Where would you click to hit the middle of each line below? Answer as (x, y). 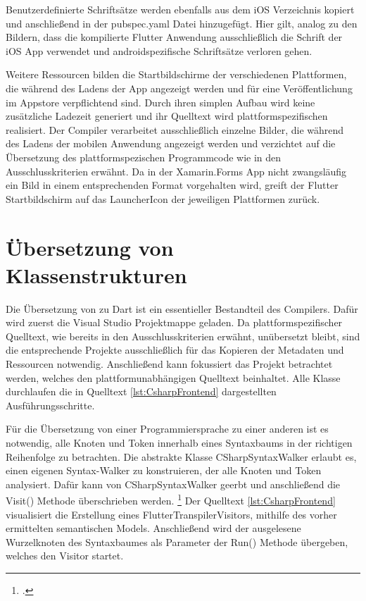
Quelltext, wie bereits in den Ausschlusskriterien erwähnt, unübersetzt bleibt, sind (183, 336)
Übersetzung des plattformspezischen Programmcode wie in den (144, 157)
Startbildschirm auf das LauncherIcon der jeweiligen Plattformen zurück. (163, 198)
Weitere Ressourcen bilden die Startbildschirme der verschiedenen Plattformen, (176, 74)
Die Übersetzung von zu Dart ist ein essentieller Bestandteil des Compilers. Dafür (182, 308)
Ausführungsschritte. (50, 405)
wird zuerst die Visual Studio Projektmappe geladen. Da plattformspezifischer (174, 322)
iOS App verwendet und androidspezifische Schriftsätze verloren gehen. (159, 50)
